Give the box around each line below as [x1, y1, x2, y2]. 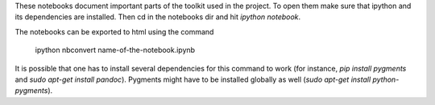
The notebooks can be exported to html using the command [14, 26, 214, 36]
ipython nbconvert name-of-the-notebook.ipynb [35, 45, 196, 55]
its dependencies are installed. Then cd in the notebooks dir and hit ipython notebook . [14, 12, 301, 22]
